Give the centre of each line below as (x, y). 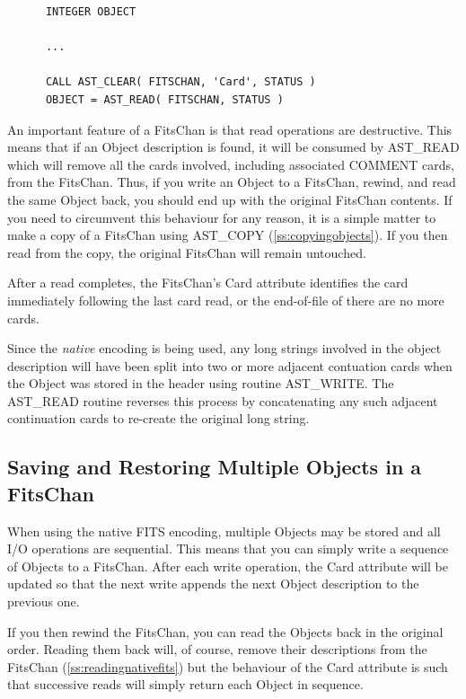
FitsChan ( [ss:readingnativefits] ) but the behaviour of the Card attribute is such (228, 666)
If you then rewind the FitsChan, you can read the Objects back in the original (225, 631)
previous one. (44, 602)
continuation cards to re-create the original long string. (158, 418)
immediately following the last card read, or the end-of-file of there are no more (226, 300)
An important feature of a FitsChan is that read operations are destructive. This (230, 129)
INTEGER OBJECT (91, 12)
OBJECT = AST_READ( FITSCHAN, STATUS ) (164, 99)
